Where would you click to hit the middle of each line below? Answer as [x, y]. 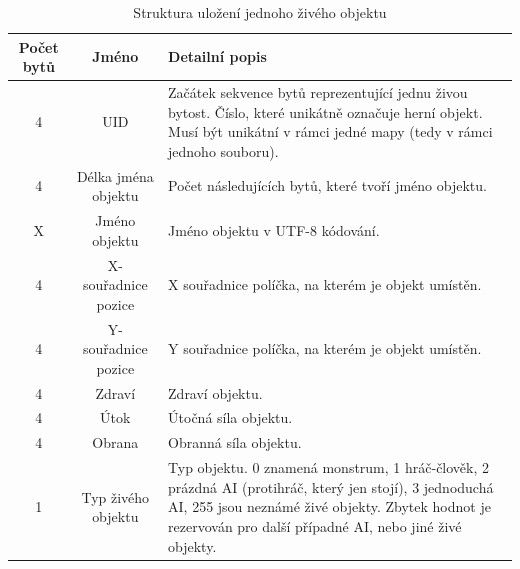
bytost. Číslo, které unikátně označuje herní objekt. [325, 111]
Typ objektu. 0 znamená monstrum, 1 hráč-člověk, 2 [329, 467]
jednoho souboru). [223, 150]
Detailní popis [217, 56]
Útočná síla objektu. [230, 417]
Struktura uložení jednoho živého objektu [260, 12]
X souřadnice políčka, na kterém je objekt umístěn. [325, 284]
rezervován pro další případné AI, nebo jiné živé [315, 525]
